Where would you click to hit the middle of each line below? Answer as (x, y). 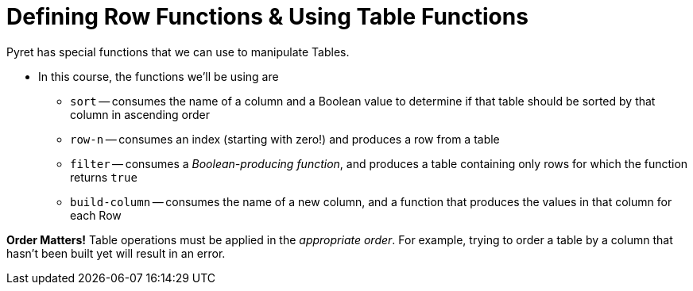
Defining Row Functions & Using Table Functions (267, 17)
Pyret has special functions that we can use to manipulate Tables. (178, 52)
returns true (104, 177)
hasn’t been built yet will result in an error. (116, 253)
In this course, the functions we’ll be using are (159, 76)
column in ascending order (140, 114)
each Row (96, 215)
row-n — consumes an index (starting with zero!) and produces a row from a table (285, 139)
